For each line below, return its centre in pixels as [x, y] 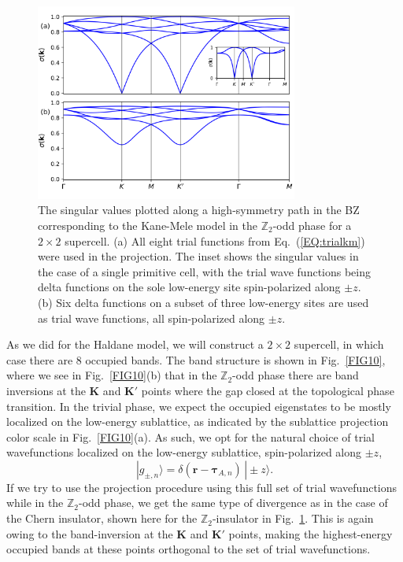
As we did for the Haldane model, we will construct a [135, 344]
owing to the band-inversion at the [90, 533]
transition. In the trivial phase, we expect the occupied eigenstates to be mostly [199, 406]
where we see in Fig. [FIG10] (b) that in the [112, 375]
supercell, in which [339, 344]
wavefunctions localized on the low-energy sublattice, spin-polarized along [184, 452]
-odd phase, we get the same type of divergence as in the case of [233, 503]
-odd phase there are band [296, 375]
